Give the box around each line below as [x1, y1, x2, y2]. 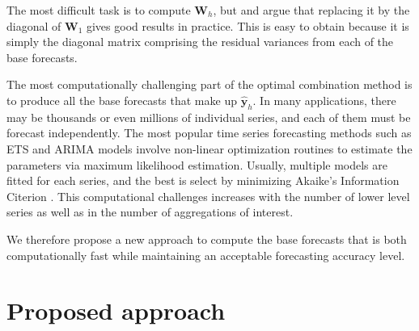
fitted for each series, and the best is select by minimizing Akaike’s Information [6, 172, 400, 189]
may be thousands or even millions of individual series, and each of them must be [6, 108, 411, 125]
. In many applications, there [252, 91, 396, 108]
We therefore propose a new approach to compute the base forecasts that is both [6, 230, 407, 247]
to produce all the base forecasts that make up [6, 91, 237, 108]
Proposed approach [6, 294, 226, 327]
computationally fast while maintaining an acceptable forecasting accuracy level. [6, 246, 405, 263]
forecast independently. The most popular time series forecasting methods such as [6, 124, 412, 141]
